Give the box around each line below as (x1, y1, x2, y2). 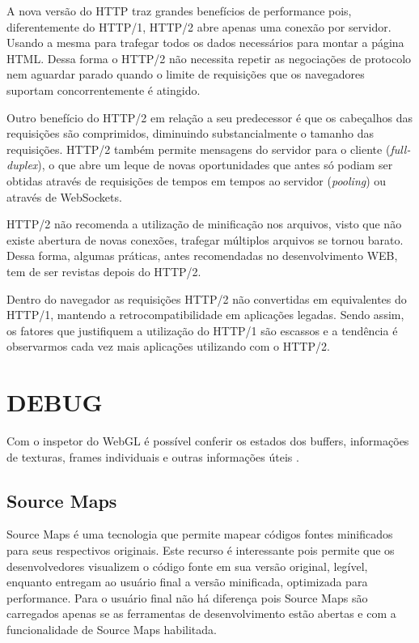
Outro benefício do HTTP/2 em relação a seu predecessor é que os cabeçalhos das (6, 109, 413, 126)
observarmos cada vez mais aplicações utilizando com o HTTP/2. (6, 338, 330, 355)
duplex (6, 156, 38, 173)
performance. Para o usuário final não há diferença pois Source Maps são (6, 589, 368, 606)
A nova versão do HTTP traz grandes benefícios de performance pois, (6, 2, 352, 19)
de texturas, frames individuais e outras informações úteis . (6, 448, 299, 465)
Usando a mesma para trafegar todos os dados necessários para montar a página (6, 34, 404, 51)
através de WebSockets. (6, 188, 122, 205)
